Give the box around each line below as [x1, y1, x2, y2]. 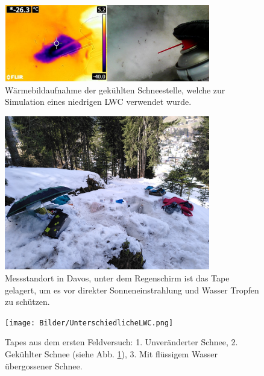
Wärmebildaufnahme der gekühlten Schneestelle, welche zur [5, 83, 225, 96]
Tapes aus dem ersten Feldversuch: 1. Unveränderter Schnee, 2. [5, 336, 238, 348]
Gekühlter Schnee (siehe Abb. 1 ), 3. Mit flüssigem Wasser [5, 347, 218, 360]
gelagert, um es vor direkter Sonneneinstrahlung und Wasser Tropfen [5, 283, 259, 296]
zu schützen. [5, 295, 50, 308]
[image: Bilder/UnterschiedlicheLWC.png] [5, 318, 174, 327]
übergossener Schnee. [5, 359, 83, 372]
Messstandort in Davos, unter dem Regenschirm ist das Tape [5, 271, 230, 284]
